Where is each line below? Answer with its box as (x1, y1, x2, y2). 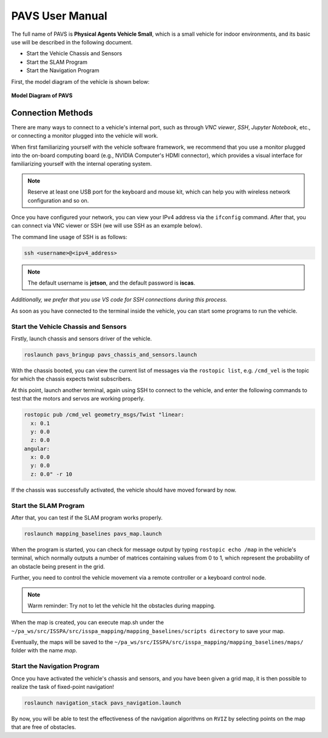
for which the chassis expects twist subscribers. (11, 375, 132, 382)
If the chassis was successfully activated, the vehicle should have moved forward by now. (11, 486, 237, 493)
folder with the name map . (11, 647, 78, 654)
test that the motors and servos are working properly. (11, 395, 145, 402)
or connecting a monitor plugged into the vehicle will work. (11, 132, 159, 140)
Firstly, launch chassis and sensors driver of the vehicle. (11, 334, 152, 342)
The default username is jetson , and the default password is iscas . (27, 279, 196, 286)
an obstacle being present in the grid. (11, 563, 106, 570)
